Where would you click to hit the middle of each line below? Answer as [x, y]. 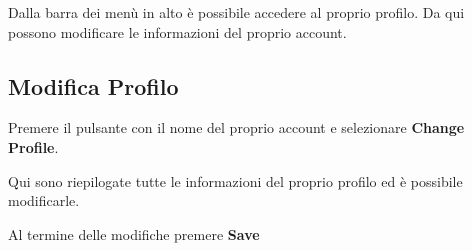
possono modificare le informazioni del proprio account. [177, 31]
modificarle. [44, 200]
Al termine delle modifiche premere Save [134, 233]
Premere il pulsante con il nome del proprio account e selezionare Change [236, 127]
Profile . [33, 146]
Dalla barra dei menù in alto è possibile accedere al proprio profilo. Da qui [236, 12]
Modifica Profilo [93, 85]
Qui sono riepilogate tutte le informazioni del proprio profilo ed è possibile [235, 180]
